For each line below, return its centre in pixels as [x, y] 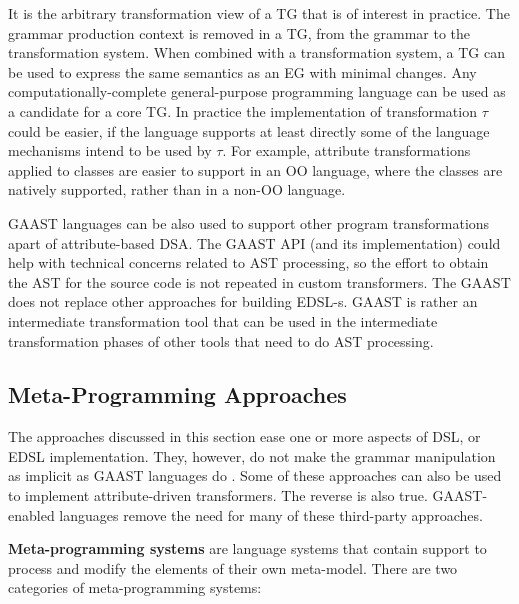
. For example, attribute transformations [346, 150]
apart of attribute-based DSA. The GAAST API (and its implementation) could [254, 242]
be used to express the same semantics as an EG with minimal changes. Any [242, 71]
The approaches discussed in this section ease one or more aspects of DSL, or [244, 436]
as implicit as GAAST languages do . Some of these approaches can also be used [255, 475]
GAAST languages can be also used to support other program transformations [249, 222]
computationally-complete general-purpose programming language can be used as [257, 91]
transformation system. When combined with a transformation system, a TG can [256, 52]
